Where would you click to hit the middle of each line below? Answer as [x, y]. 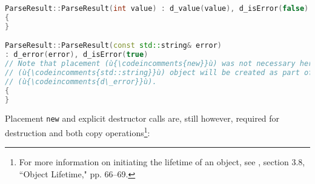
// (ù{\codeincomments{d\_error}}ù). [81, 81]
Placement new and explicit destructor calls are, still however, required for [142, 118]
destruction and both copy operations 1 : [78, 132]
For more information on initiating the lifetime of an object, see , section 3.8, [162, 162]
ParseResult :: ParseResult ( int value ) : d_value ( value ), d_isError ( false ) [157, 8]
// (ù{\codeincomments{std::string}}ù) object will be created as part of [159, 72]
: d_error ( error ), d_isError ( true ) [77, 55]
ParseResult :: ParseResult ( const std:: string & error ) [114, 46]
